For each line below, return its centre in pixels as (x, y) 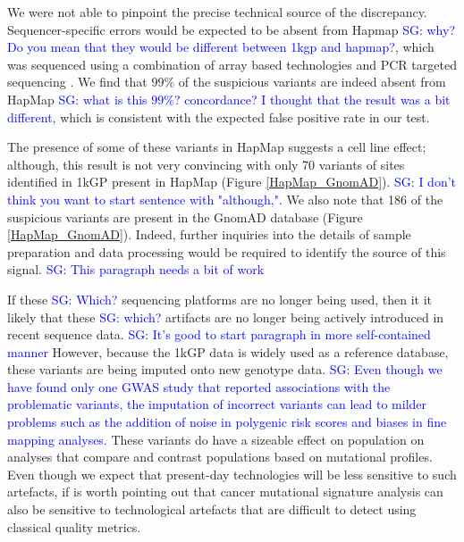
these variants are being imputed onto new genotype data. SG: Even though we (225, 369)
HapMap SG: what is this (77, 99)
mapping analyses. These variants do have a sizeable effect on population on (216, 439)
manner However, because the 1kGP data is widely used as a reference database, (228, 351)
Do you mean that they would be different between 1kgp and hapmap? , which (221, 47)
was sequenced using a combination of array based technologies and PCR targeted (232, 64)
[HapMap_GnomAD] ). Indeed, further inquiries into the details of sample (209, 234)
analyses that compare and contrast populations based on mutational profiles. (220, 457)
